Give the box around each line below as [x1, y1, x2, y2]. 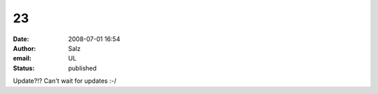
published [68, 63, 97, 72]
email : [13, 54, 31, 63]
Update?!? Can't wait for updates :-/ [13, 77, 117, 85]
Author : [13, 44, 36, 52]
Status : [13, 63, 35, 72]
